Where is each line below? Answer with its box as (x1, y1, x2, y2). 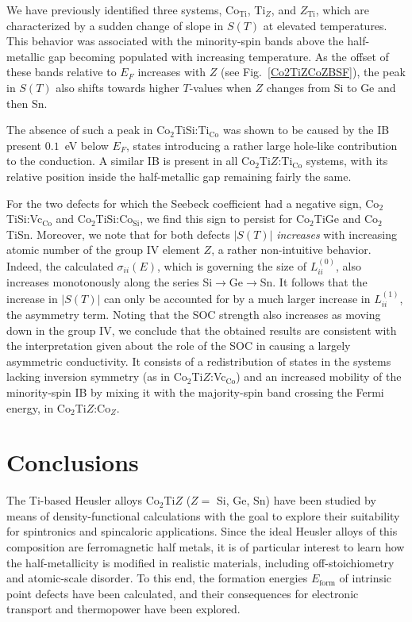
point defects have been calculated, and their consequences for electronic (6, 585, 359, 601)
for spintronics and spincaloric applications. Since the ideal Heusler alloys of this (6, 523, 398, 539)
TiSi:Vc (6, 210, 43, 227)
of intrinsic (339, 570, 392, 586)
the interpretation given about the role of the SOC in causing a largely (6, 337, 351, 354)
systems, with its (306, 152, 388, 169)
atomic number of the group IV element (6, 241, 200, 258)
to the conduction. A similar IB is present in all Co (6, 152, 256, 169)
